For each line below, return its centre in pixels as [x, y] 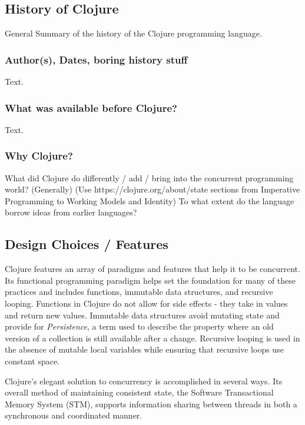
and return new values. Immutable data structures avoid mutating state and [142, 315]
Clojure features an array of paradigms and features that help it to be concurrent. [152, 269]
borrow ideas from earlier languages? [71, 212]
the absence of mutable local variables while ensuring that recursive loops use [144, 349]
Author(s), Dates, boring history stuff [96, 59]
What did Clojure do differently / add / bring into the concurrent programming [149, 177]
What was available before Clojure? [91, 107]
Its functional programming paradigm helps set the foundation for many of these [150, 280]
